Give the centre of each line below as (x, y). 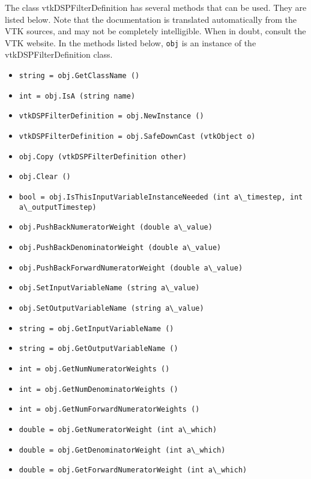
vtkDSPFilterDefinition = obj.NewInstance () (111, 116)
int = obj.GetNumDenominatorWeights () (98, 389)
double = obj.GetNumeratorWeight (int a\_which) (118, 429)
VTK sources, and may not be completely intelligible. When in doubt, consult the (155, 31)
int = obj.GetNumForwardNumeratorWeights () (109, 410)
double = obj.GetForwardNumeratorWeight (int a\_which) (133, 470)
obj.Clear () (45, 177)
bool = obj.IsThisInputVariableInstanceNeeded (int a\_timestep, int (161, 197)
